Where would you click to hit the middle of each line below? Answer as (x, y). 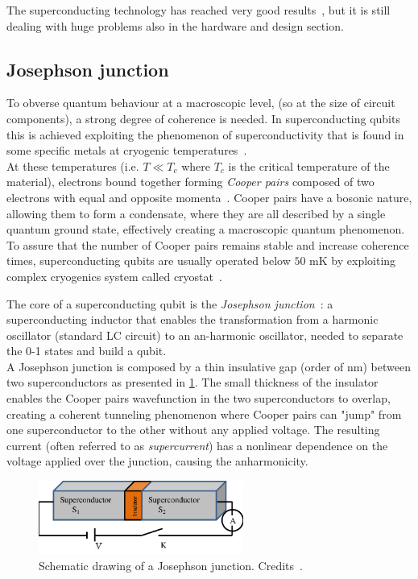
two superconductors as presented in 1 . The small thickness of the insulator (192, 382)
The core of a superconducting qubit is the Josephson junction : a (170, 303)
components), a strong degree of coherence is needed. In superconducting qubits (203, 118)
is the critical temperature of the (309, 165)
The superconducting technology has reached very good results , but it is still (199, 10)
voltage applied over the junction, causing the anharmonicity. (157, 461)
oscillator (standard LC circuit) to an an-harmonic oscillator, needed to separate (205, 335)
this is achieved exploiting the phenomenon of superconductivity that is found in (205, 134)
